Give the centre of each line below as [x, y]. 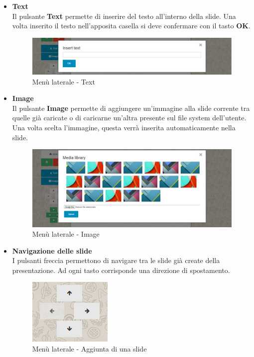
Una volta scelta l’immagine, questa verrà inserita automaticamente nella [124, 127]
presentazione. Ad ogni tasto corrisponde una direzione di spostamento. [121, 270]
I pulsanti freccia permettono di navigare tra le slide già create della [116, 260]
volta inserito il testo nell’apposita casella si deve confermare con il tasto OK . [131, 26]
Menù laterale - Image [66, 234]
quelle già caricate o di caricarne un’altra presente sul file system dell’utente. [129, 118]
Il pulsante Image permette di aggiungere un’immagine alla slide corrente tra [131, 108]
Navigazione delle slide [52, 250]
